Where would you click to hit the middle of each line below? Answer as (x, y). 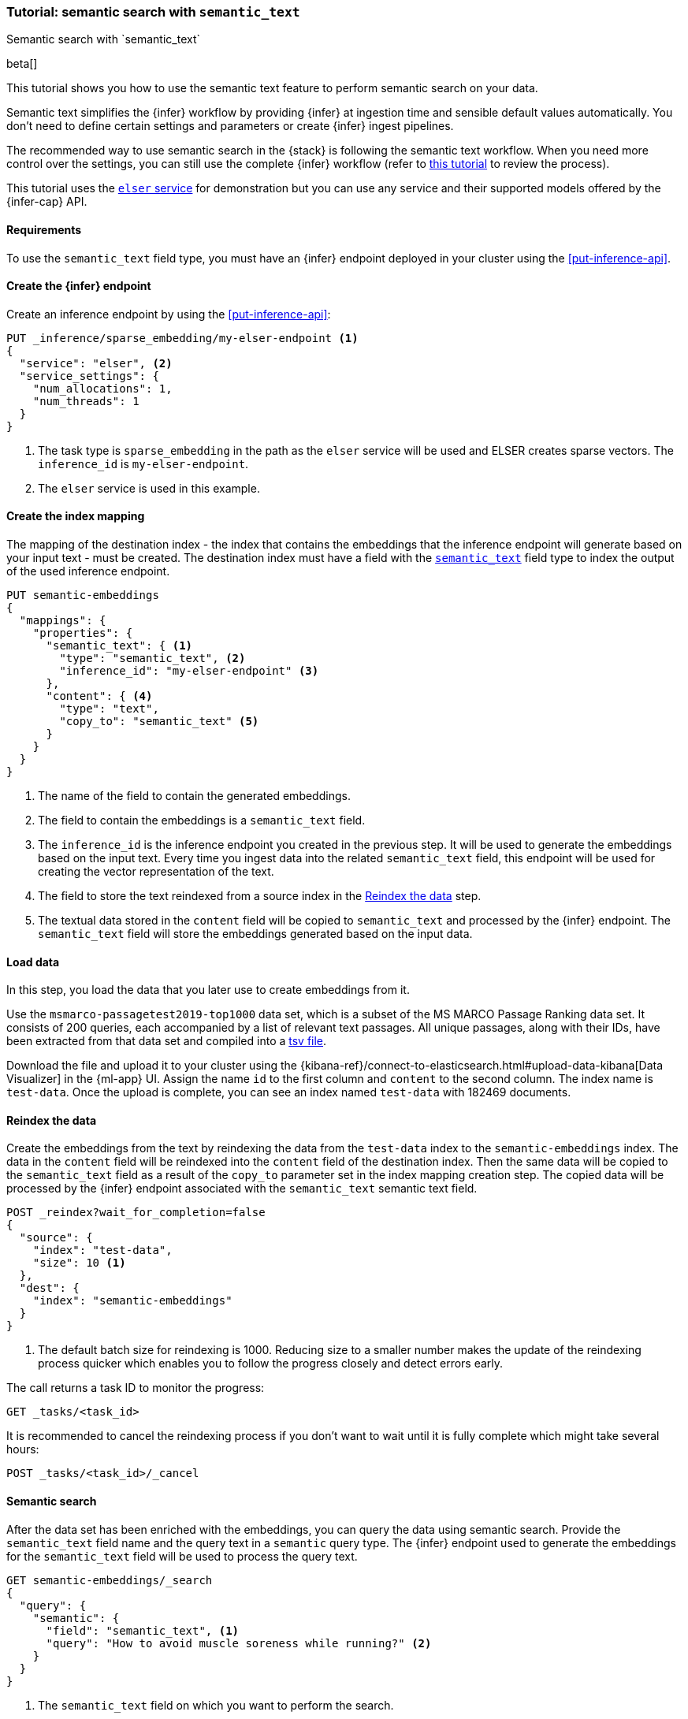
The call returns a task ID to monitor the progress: (136, 1388)
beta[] (22, 64)
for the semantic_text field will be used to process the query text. (182, 1556)
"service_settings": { (89, 376)
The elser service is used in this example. (149, 488)
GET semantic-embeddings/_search (110, 1580)
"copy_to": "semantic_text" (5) (159, 722)
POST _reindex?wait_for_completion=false (136, 1213)
